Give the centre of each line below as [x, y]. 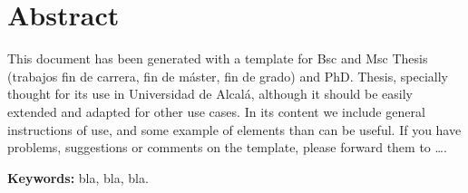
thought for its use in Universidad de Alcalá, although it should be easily [210, 94]
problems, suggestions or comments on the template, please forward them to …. [227, 147]
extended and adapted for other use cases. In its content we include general [216, 111]
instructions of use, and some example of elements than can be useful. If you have [234, 129]
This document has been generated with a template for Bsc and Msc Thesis [218, 58]
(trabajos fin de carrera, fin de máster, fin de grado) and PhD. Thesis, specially [228, 76]
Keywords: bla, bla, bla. [78, 177]
